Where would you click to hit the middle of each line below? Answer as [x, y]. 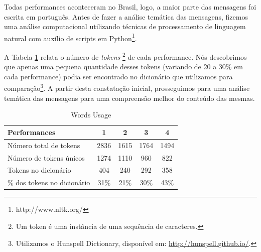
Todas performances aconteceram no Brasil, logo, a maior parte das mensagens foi [130, 7]
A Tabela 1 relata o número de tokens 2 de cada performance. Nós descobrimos [125, 56]
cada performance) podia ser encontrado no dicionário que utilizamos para [118, 76]
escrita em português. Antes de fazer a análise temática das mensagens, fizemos [126, 16]
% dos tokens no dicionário [49, 182]
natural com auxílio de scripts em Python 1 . [71, 37]
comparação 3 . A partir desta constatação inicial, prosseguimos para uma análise [127, 87]
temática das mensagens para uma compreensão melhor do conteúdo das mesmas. [129, 98]
